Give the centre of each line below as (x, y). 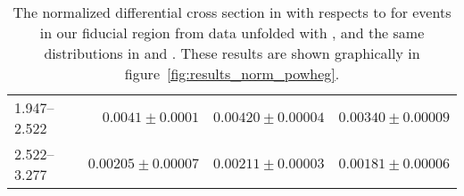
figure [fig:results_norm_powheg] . (232, 73)
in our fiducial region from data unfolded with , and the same (232, 33)
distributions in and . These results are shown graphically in (232, 53)
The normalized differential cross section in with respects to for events (232, 12)
